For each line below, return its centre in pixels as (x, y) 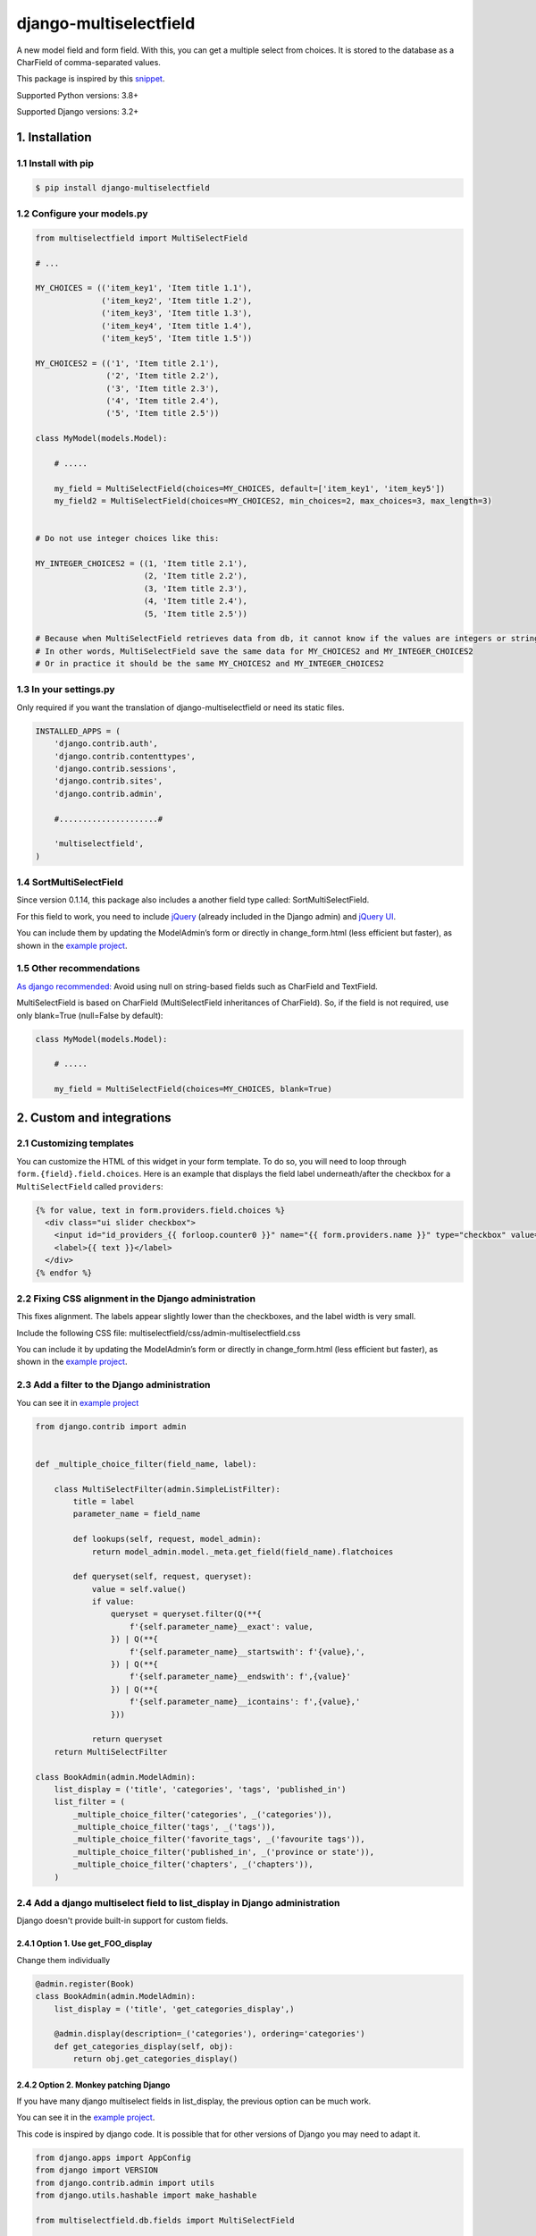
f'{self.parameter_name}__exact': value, (222, 1626)
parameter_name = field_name (137, 1514)
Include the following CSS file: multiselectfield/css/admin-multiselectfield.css (159, 1333)
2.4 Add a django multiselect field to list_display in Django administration (178, 1903)
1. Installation (54, 137)
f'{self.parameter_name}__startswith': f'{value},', (247, 1652)
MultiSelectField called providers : (90, 1186)
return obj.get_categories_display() (155, 2059)
